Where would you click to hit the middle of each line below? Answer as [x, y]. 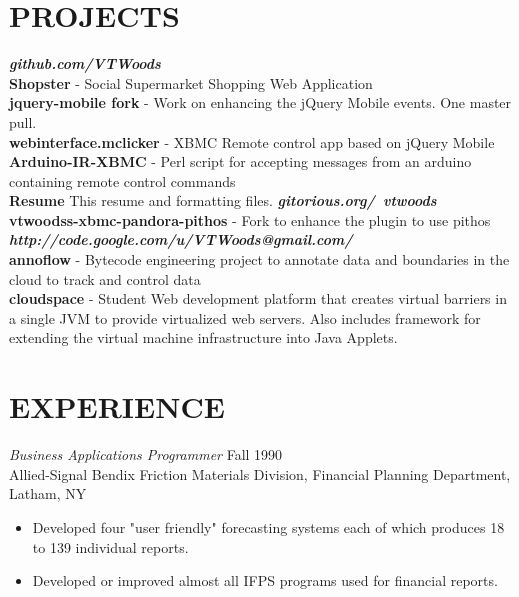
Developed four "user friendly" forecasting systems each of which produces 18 [268, 526]
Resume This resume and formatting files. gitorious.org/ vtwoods [223, 200]
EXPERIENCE [117, 406]
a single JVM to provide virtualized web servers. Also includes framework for [245, 317]
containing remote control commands [122, 180]
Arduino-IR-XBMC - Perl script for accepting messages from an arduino [240, 161]
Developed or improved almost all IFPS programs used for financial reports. [265, 580]
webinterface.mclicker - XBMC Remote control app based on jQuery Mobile [252, 141]
